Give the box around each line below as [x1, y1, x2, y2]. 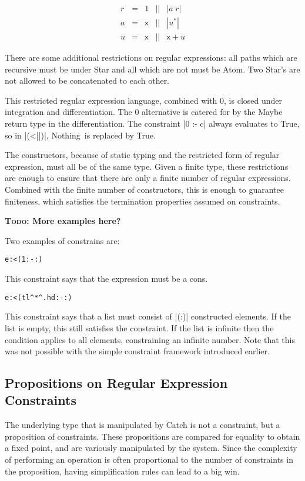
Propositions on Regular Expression [5, 374, 228, 392]
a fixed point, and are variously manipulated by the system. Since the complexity [5, 442, 297, 454]
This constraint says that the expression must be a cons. [5, 272, 208, 285]
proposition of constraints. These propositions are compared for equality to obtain [5, 430, 300, 442]
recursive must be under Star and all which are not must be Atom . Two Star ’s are [5, 62, 300, 75]
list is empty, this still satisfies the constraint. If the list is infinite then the [5, 321, 274, 334]
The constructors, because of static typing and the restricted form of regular [5, 149, 280, 161]
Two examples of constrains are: [5, 234, 120, 246]
